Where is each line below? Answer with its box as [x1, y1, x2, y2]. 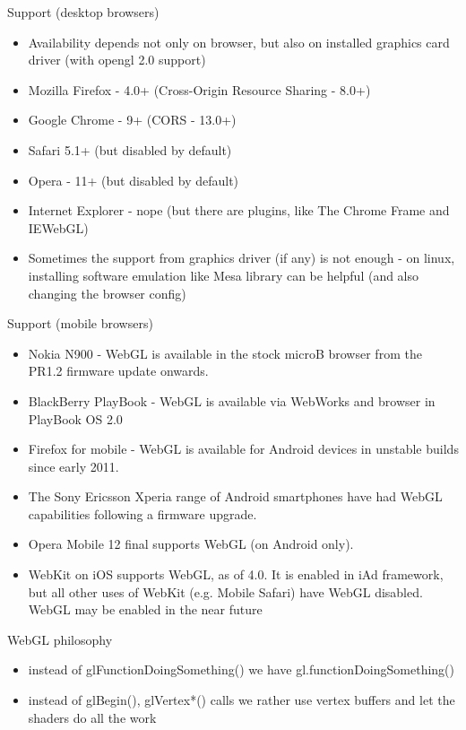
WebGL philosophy [7, 630, 113, 648]
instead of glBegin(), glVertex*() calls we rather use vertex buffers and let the [28, 691, 455, 709]
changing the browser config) [28, 283, 186, 302]
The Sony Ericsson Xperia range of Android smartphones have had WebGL [28, 487, 443, 506]
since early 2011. [28, 456, 119, 475]
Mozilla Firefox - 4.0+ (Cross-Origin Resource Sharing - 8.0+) [28, 80, 371, 99]
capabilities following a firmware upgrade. [28, 504, 257, 523]
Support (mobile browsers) [7, 314, 153, 333]
